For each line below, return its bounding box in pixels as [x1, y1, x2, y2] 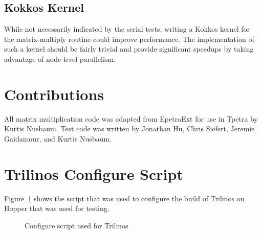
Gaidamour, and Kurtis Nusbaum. [4, 133, 112, 144]
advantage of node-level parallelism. [4, 53, 116, 64]
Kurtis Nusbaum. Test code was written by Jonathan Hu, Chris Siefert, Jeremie [4, 123, 255, 134]
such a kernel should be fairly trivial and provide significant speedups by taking [4, 43, 254, 54]
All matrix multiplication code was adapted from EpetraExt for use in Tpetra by [4, 113, 258, 124]
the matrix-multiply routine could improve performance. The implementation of [4, 33, 254, 44]
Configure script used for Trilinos [25, 220, 128, 230]
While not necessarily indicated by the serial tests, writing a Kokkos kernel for [4, 24, 250, 34]
